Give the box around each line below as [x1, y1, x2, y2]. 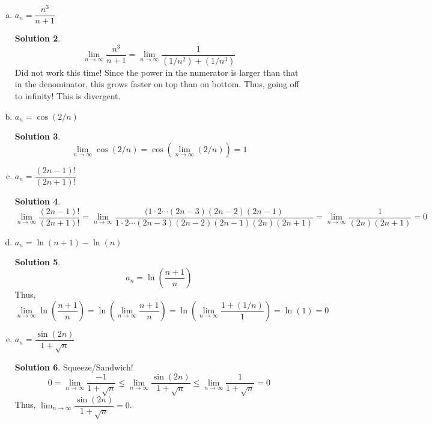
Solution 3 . [14, 129, 61, 142]
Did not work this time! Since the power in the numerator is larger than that [14, 66, 299, 78]
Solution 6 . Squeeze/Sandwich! [14, 360, 133, 373]
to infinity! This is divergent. [14, 89, 121, 102]
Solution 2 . [14, 32, 61, 45]
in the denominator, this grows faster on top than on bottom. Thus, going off [14, 78, 299, 90]
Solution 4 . [14, 195, 61, 207]
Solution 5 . [14, 255, 61, 268]
